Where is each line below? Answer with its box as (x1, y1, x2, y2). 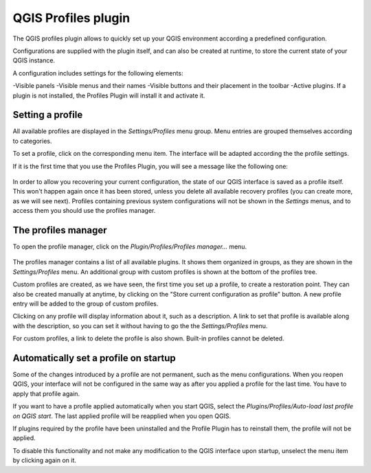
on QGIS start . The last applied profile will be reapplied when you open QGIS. (12, 412, 232, 420)
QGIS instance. (12, 56, 55, 65)
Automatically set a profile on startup (12, 352, 177, 364)
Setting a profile (12, 109, 83, 121)
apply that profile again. (12, 389, 80, 397)
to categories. (12, 137, 52, 145)
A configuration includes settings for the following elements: (12, 69, 183, 77)
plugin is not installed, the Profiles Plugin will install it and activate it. (12, 91, 205, 100)
